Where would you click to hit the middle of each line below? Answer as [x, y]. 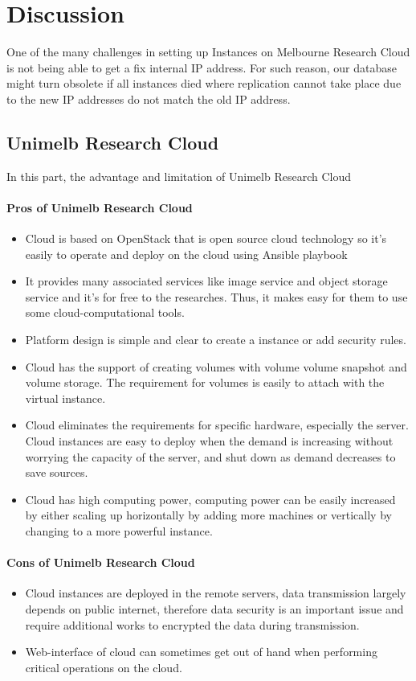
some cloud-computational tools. [105, 312]
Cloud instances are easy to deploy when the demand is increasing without [209, 441]
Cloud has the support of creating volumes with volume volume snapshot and [216, 366]
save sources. [57, 472]
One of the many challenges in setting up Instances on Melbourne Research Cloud [208, 52]
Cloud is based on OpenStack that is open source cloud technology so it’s [206, 238]
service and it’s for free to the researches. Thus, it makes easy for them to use [216, 296]
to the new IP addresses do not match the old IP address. [149, 98]
